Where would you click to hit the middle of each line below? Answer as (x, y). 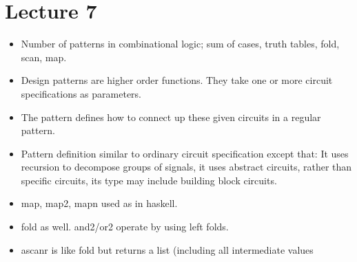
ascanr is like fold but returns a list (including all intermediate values (167, 249)
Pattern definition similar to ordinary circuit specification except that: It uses (185, 153)
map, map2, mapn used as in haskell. (99, 203)
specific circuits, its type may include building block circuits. (149, 180)
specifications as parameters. (81, 93)
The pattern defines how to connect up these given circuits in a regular (171, 117)
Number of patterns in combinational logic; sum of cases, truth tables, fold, (180, 44)
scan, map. (44, 57)
